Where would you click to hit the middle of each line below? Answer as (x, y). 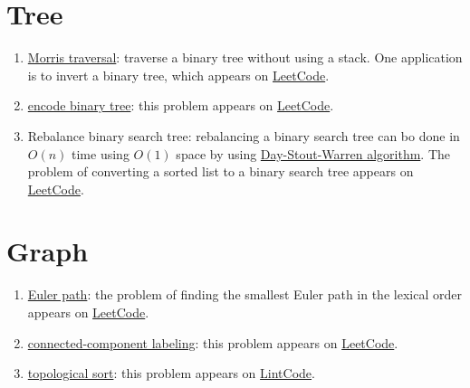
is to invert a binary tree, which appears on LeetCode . (178, 75)
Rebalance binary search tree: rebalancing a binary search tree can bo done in (244, 135)
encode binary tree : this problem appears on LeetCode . (181, 105)
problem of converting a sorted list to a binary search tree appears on (221, 171)
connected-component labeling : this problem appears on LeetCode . (213, 342)
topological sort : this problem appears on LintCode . (171, 373)
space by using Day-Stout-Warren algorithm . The (313, 153)
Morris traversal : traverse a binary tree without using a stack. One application (245, 57)
